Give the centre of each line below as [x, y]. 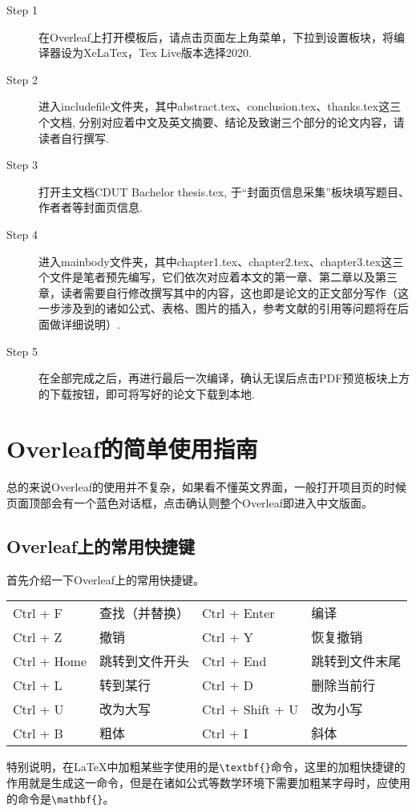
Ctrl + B [38, 733]
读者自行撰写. [74, 137]
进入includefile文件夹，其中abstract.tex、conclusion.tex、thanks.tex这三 [220, 106]
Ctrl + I [225, 733]
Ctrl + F [38, 612]
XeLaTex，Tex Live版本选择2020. [167, 53]
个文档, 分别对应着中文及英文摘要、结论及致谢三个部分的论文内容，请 [222, 121]
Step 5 [22, 351]
